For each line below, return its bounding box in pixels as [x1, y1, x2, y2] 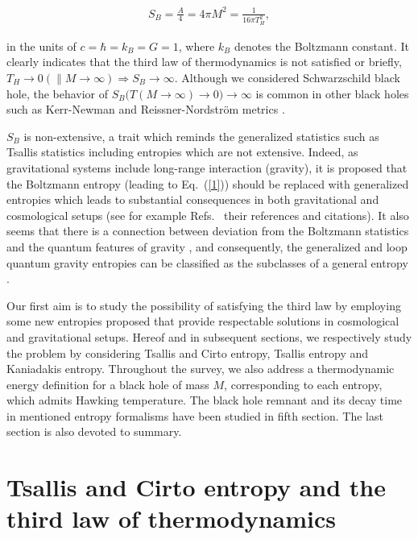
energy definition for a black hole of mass [6, 375, 209, 392]
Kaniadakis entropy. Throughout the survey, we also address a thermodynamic [6, 360, 395, 377]
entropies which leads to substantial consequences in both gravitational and [6, 191, 379, 208]
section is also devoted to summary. [6, 423, 182, 440]
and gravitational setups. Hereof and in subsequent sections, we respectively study [6, 328, 412, 345]
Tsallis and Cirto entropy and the [6, 471, 386, 504]
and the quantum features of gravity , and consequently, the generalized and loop [6, 238, 408, 255]
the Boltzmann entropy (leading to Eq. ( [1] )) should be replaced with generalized [6, 175, 409, 192]
